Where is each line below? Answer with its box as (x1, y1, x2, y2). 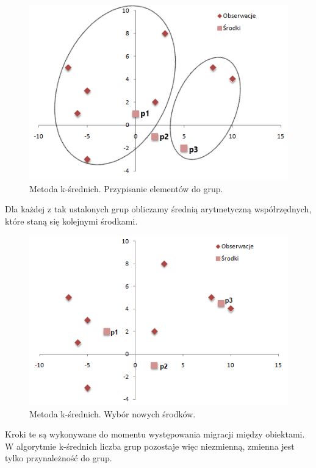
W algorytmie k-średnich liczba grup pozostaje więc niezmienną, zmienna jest (5, 439, 295, 452)
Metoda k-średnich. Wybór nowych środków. (29, 407, 196, 420)
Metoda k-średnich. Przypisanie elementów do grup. (29, 182, 223, 195)
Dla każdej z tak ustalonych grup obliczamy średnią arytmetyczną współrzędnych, (5, 203, 312, 215)
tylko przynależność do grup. (5, 452, 112, 464)
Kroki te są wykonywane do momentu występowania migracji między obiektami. (5, 428, 305, 441)
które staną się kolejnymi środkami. (5, 214, 138, 227)
